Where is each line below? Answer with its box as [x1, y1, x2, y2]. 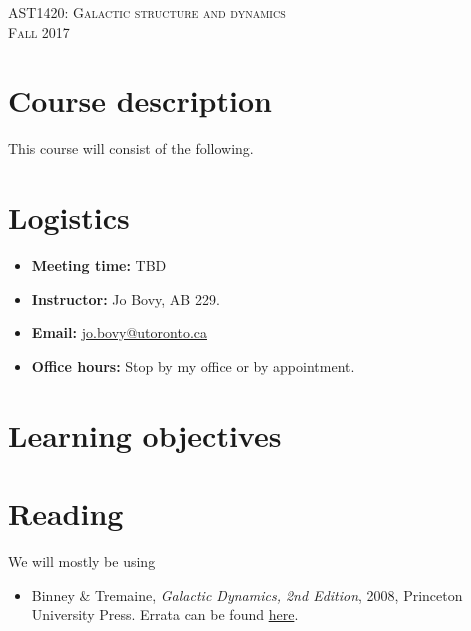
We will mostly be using [8, 550, 156, 571]
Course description [8, 80, 272, 121]
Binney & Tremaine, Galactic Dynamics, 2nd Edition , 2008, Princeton [31, 584, 463, 605]
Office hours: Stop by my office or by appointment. [31, 355, 355, 376]
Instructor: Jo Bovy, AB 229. [31, 288, 220, 309]
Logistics [8, 197, 130, 238]
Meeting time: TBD [31, 255, 167, 276]
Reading [8, 492, 124, 533]
